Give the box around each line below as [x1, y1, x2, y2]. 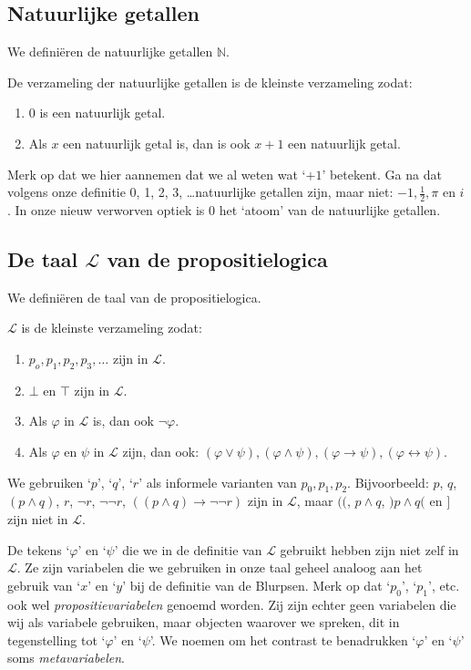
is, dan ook [92, 411, 154, 430]
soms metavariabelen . [7, 648, 125, 667]
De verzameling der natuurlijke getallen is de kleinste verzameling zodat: [7, 72, 413, 91]
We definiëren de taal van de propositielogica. [7, 287, 261, 306]
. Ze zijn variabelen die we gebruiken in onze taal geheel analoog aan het [16, 558, 423, 577]
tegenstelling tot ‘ [7, 630, 106, 649]
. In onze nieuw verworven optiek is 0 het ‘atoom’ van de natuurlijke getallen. [7, 201, 441, 219]
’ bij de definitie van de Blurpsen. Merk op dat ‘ [122, 575, 391, 594]
